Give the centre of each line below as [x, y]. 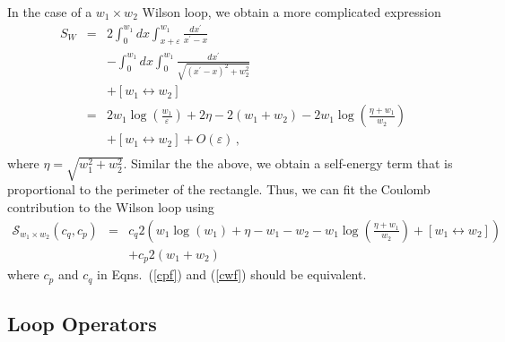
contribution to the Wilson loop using [111, 206]
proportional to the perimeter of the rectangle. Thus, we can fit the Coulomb [219, 189]
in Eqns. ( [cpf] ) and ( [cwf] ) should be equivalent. [232, 274]
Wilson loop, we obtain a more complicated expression [292, 12]
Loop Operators [82, 323]
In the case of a [50, 12]
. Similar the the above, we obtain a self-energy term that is [288, 163]
